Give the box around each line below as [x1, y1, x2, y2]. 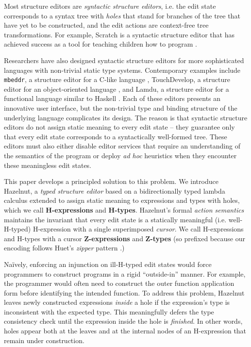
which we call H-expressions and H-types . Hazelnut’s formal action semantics [4, 204, 244, 215]
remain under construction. [4, 335, 84, 345]
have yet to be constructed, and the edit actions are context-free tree [4, 20, 209, 30]
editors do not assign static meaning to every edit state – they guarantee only [4, 122, 235, 132]
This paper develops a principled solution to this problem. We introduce [4, 176, 218, 186]
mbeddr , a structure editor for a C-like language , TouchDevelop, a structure [4, 74, 230, 84]
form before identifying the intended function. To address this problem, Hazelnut [4, 287, 245, 297]
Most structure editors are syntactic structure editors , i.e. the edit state [4, 1, 216, 11]
